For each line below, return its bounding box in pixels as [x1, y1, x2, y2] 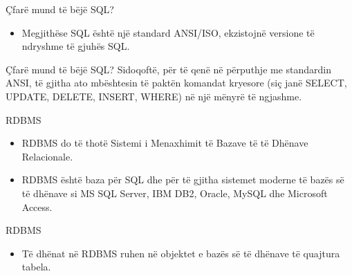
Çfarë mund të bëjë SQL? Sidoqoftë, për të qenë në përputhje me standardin [6, 62, 332, 76]
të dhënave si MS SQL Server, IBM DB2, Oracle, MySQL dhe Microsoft [21, 185, 328, 200]
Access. [21, 199, 53, 214]
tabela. [21, 259, 51, 274]
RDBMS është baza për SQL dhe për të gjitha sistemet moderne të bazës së [21, 172, 344, 187]
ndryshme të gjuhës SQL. [21, 39, 130, 53]
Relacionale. [21, 149, 73, 163]
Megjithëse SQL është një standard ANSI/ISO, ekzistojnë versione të [21, 25, 315, 39]
